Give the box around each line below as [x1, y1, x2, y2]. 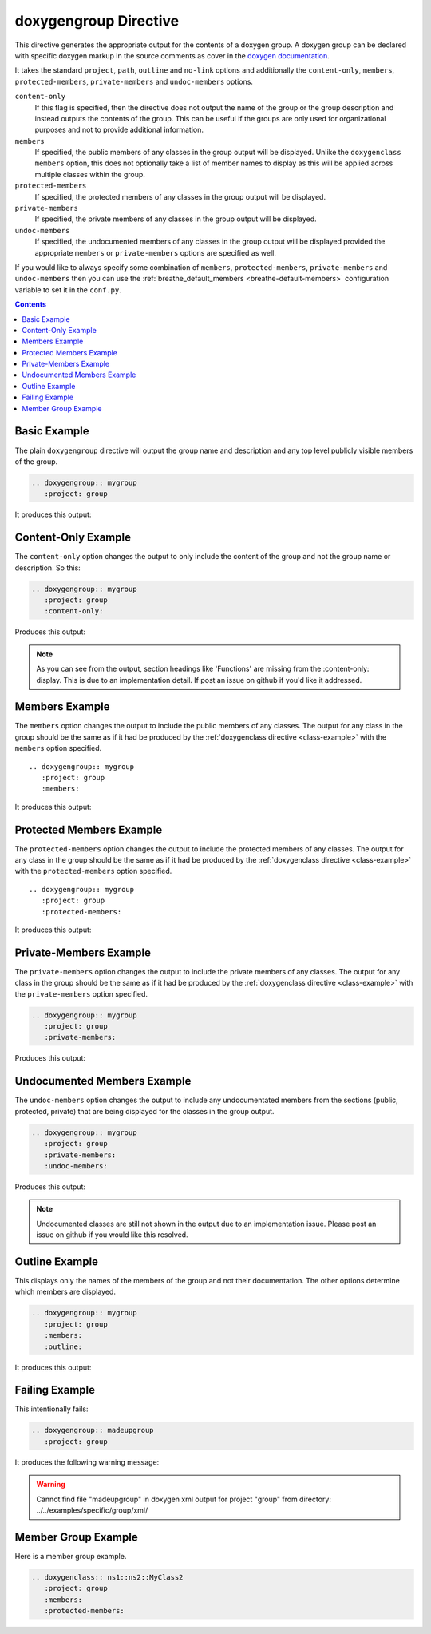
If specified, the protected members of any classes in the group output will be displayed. [34, 192, 326, 201]
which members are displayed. [14, 1287, 116, 1297]
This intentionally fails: [14, 1404, 89, 1414]
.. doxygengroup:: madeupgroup [31, 1426, 155, 1435]
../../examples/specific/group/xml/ [36, 1505, 148, 1515]
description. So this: [14, 563, 81, 573]
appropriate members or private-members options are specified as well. [34, 248, 277, 257]
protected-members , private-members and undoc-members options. [14, 77, 253, 86]
